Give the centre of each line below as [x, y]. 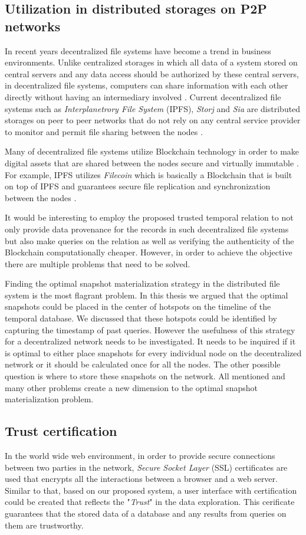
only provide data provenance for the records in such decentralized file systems [147, 229]
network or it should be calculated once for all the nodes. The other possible [143, 364]
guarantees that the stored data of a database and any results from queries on [146, 513]
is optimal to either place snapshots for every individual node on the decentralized [153, 352]
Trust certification [61, 431]
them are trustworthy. [44, 525]
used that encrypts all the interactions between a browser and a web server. [141, 479]
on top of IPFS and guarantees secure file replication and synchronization [138, 186]
